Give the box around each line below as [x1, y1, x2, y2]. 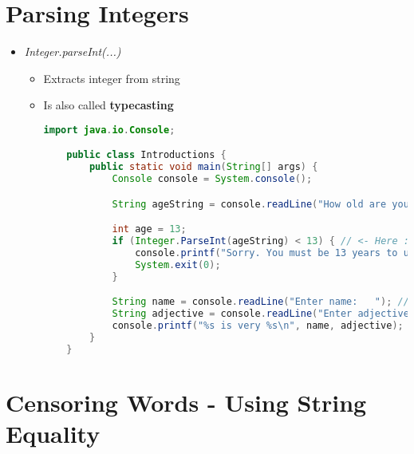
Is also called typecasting [43, 97, 174, 113]
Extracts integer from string [43, 69, 180, 86]
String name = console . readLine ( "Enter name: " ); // [112, 296, 409, 308]
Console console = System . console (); [112, 173, 313, 185]
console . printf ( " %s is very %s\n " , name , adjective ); [112, 320, 404, 332]
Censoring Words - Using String [6, 385, 367, 418]
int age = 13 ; [112, 223, 187, 235]
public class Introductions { [66, 149, 227, 161]
